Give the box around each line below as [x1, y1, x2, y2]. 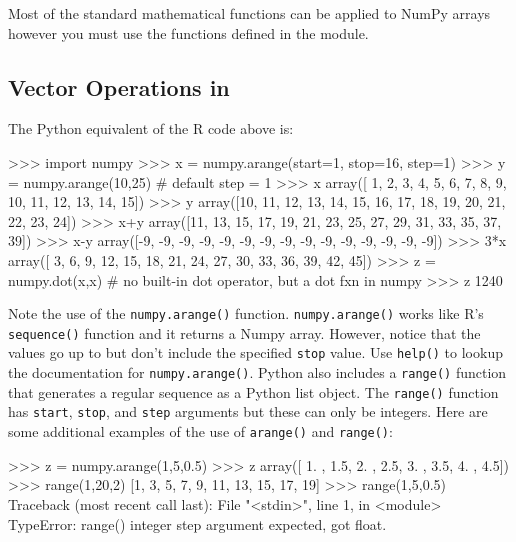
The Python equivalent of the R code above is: [8, 118, 294, 139]
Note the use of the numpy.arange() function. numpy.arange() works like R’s [8, 303, 484, 324]
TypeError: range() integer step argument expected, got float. [8, 513, 387, 534]
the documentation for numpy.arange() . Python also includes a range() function [8, 362, 507, 383]
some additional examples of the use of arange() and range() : [8, 421, 393, 442]
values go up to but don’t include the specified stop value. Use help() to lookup [8, 342, 503, 363]
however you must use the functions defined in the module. [8, 22, 369, 43]
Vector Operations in [8, 71, 230, 102]
